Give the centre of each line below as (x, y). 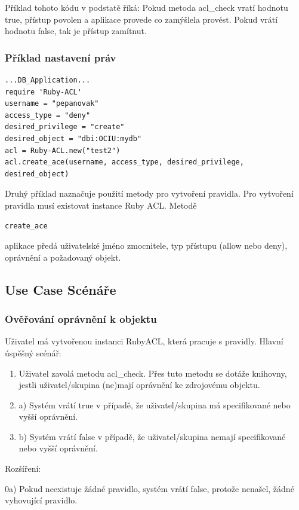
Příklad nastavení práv (61, 57)
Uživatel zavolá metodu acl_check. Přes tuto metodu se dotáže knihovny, (153, 373)
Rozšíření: (23, 468)
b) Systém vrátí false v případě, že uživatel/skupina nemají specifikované (152, 436)
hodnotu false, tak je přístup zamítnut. (76, 31)
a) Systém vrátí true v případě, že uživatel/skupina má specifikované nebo (155, 404)
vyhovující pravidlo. (41, 500)
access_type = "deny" (48, 115)
